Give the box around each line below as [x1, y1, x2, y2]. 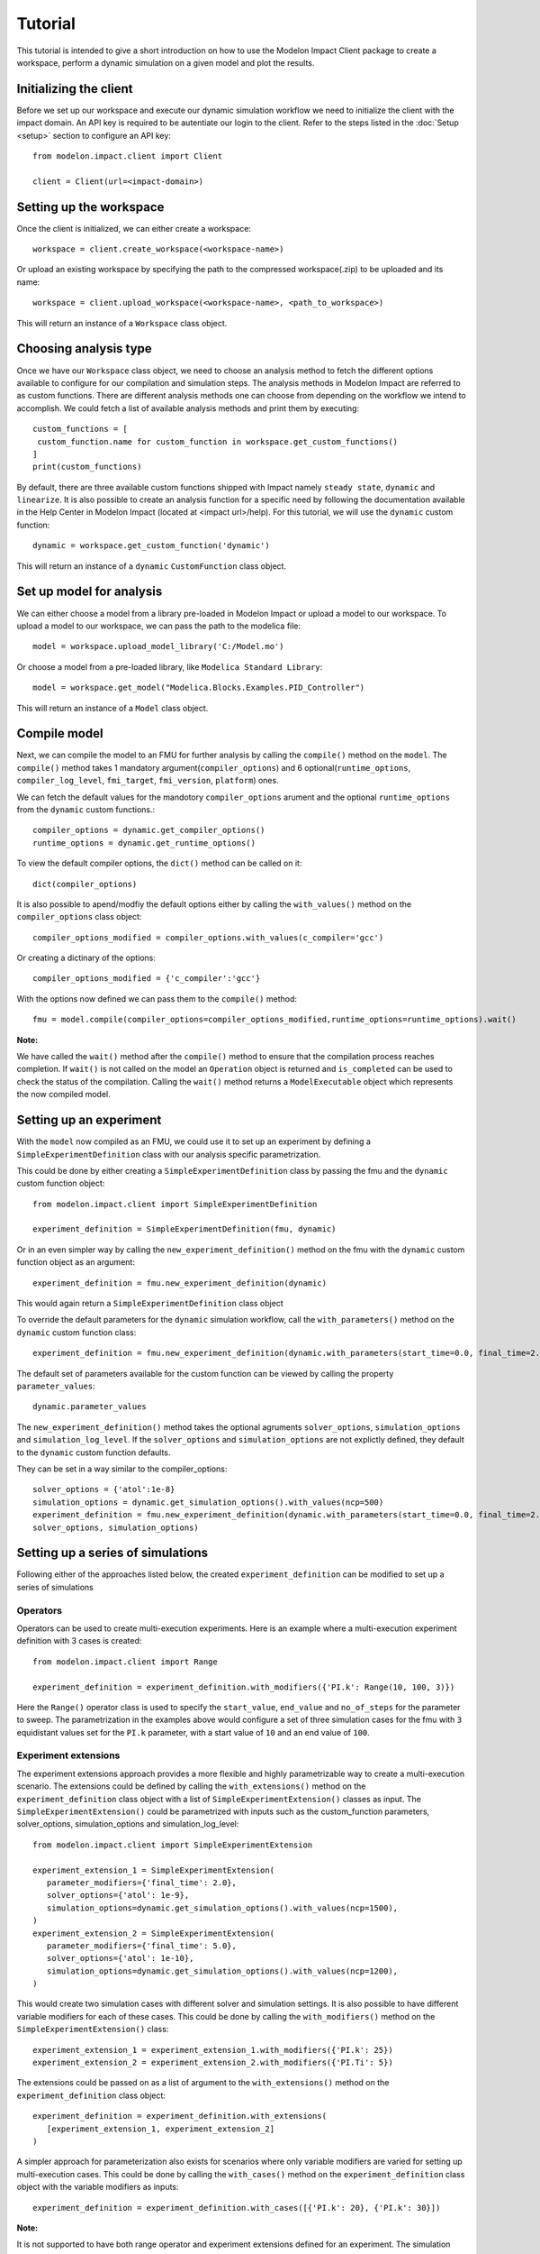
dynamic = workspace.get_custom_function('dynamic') [32, 541, 270, 551]
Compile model [16, 726, 103, 741]
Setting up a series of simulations [16, 1545, 209, 1561]
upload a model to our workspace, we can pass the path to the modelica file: [16, 620, 301, 631]
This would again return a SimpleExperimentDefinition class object [16, 1298, 283, 1309]
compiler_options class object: [16, 912, 142, 922]
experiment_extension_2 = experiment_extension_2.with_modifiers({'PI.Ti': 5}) [32, 2057, 393, 2068]
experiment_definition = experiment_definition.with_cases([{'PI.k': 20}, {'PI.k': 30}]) [32, 2203, 441, 2213]
